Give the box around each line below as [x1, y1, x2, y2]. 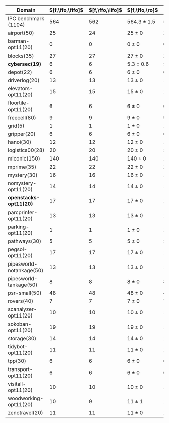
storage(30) [8, 335, 37, 342]
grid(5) [8, 122, 25, 129]
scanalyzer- [8, 306, 37, 312]
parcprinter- [8, 209, 38, 216]
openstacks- [8, 194, 40, 201]
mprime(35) [8, 164, 37, 170]
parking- [8, 223, 29, 230]
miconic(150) [8, 155, 40, 162]
